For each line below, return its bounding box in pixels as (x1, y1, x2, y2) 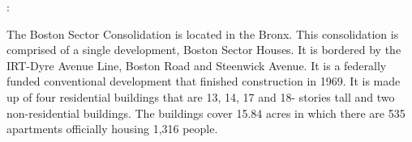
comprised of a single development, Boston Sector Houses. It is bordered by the (6, 41, 401, 58)
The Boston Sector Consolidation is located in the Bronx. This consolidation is (6, 25, 399, 42)
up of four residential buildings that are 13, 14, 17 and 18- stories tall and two (6, 88, 395, 105)
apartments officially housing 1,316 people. (6, 120, 218, 137)
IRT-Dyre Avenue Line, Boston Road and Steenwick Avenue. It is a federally (6, 56, 387, 73)
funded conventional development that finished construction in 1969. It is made (6, 73, 401, 90)
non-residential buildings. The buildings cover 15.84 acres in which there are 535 (6, 104, 406, 121)
